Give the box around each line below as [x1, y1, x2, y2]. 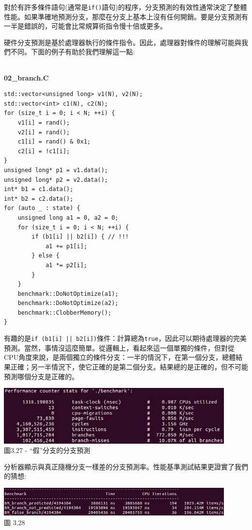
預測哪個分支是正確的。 [4, 371, 79, 381]
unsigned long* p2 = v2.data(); [4, 176, 108, 183]
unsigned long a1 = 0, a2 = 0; [17, 214, 119, 221]
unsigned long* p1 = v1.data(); [4, 166, 108, 174]
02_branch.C [4, 72, 49, 82]
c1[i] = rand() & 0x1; [17, 138, 91, 145]
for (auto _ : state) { [4, 205, 80, 212]
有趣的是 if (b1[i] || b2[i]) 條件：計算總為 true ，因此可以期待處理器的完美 [4, 333, 247, 343]
